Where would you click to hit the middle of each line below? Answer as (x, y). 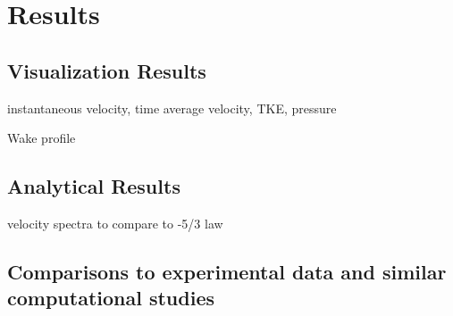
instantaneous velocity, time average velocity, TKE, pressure (172, 108)
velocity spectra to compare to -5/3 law (115, 223)
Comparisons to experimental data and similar (227, 271)
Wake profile (42, 138)
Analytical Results (94, 186)
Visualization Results (107, 70)
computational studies (111, 298)
